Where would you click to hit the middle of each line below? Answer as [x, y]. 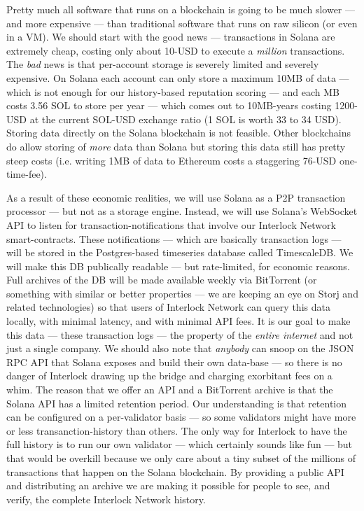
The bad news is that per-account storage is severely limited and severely [163, 64]
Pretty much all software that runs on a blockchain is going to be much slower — [181, 9]
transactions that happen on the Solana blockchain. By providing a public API [175, 471]
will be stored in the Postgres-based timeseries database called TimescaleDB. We [180, 252]
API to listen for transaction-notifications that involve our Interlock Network [171, 224]
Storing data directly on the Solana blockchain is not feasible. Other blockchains [178, 133]
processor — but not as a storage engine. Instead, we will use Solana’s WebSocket [182, 211]
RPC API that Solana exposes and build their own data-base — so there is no [174, 362]
